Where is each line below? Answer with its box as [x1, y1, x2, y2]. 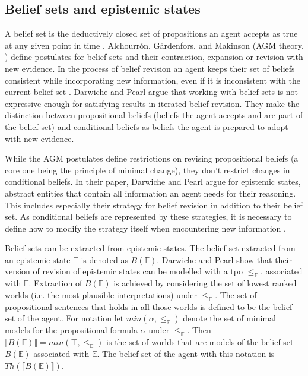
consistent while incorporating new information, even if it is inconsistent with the [5, 74, 300, 86]
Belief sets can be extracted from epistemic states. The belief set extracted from [5, 242, 296, 254]
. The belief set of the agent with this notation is [97, 347, 275, 360]
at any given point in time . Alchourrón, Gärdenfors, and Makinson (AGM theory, [5, 39, 304, 51]
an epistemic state [5, 253, 71, 266]
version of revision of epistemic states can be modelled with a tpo [5, 265, 243, 277]
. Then [187, 324, 211, 336]
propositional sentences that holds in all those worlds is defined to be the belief [5, 300, 293, 312]
